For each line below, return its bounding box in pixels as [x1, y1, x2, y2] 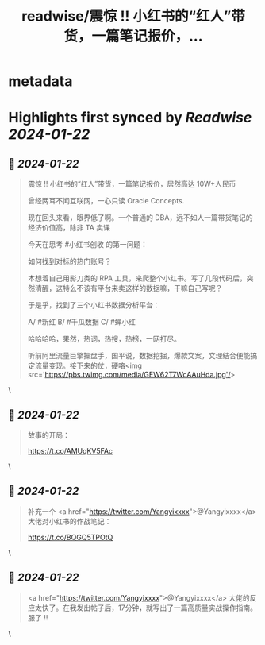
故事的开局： [27, 431, 70, 439]
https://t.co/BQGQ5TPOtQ [27, 532, 113, 542]
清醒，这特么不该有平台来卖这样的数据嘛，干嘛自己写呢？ [34, 284, 223, 293]
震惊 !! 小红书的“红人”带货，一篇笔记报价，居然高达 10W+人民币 [27, 180, 236, 189]
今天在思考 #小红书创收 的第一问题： [27, 240, 148, 249]
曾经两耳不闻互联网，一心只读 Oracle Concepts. [27, 196, 185, 206]
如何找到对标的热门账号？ [27, 257, 112, 266]
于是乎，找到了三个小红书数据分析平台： [27, 300, 160, 310]
